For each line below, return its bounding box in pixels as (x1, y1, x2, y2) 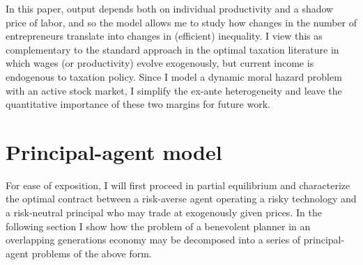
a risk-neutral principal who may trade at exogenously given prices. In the (6, 205, 322, 220)
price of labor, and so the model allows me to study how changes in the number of (6, 15, 357, 29)
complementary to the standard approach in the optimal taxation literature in (6, 42, 339, 56)
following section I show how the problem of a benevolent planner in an (6, 218, 311, 233)
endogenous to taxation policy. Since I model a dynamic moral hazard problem (6, 69, 342, 83)
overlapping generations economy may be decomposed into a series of (6, 232, 301, 247)
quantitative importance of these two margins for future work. (6, 97, 270, 111)
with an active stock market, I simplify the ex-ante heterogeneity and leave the (6, 83, 342, 97)
